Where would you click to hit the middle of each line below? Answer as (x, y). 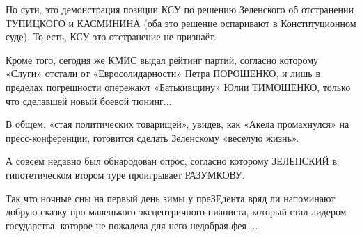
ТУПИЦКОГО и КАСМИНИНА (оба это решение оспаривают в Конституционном (181, 23)
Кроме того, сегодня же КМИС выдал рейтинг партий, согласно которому (162, 59)
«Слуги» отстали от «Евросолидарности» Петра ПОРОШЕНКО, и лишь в (163, 73)
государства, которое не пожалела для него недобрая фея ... (132, 225)
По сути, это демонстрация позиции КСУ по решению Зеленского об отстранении (180, 9)
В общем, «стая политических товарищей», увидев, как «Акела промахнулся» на (178, 124)
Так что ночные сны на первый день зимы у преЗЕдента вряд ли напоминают (171, 198)
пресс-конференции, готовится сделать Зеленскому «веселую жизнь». (152, 137)
